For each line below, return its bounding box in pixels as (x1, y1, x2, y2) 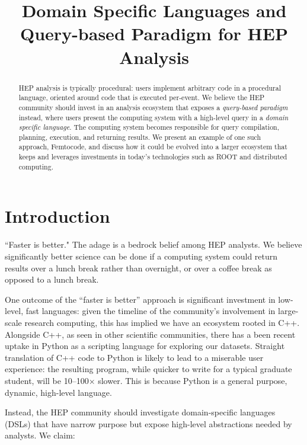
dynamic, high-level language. (5, 386, 112, 398)
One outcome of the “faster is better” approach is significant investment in (5, 293, 276, 305)
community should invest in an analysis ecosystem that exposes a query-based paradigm (18, 102, 288, 112)
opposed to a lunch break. (5, 273, 99, 286)
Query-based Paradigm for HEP (20, 21, 288, 46)
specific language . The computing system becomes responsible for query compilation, (18, 122, 280, 132)
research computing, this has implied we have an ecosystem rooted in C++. (24, 316, 300, 328)
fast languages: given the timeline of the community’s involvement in (25, 305, 276, 317)
